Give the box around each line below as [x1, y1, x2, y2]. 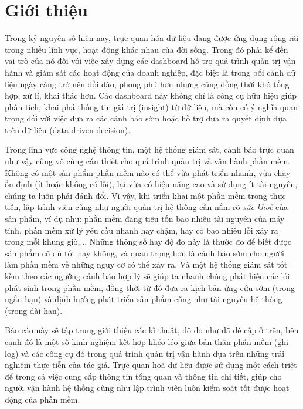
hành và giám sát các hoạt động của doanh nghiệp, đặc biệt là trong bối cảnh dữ [5, 66, 296, 78]
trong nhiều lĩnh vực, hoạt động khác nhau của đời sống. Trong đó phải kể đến [5, 43, 288, 55]
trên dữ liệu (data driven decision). [5, 123, 131, 136]
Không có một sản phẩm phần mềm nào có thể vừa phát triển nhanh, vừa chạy [5, 166, 291, 178]
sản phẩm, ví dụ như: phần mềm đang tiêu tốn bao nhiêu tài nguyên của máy [5, 212, 285, 225]
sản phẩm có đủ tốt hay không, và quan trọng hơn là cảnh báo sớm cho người [5, 246, 284, 259]
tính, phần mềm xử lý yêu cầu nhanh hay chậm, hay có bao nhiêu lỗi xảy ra [5, 224, 278, 236]
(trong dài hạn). [5, 304, 63, 316]
